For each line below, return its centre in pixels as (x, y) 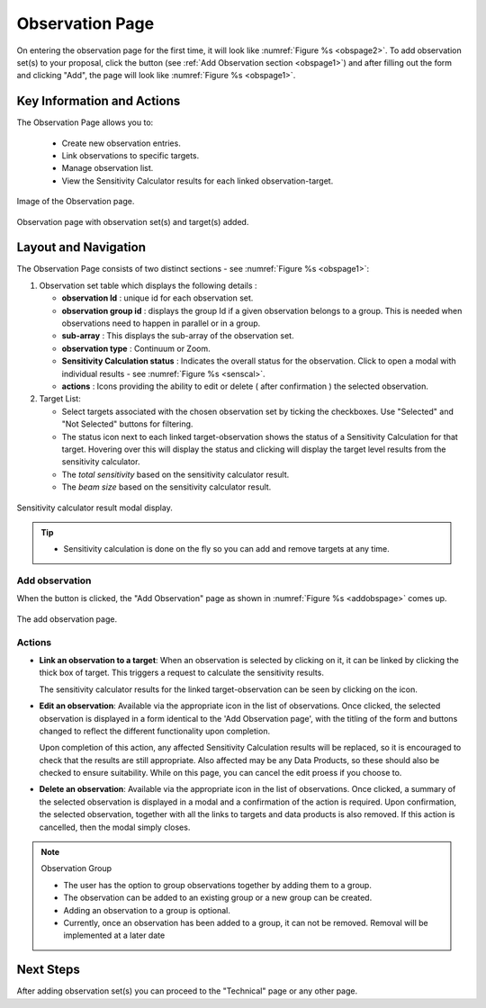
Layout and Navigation (81, 247)
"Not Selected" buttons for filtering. (127, 424)
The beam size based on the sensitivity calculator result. (166, 487)
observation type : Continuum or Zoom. (136, 348)
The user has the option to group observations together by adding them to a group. (218, 885)
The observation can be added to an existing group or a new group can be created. (218, 898)
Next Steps (48, 970)
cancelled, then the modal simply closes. (115, 827)
